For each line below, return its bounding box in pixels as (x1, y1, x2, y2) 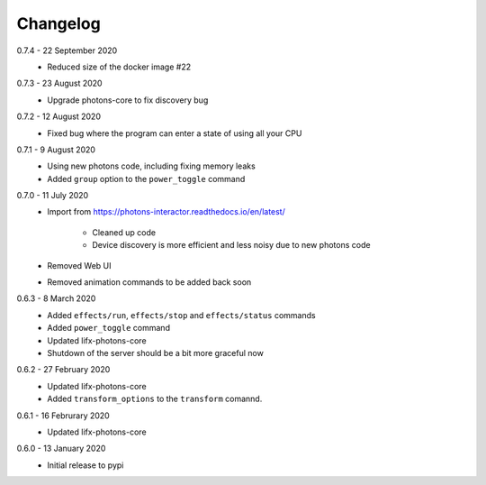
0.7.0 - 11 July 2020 (16, 190, 89, 201)
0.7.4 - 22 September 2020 (16, 45, 118, 56)
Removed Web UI (47, 260, 112, 270)
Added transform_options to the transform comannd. (47, 393, 263, 405)
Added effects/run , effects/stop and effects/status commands (47, 309, 316, 320)
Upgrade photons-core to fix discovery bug (47, 95, 209, 105)
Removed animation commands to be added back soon (47, 277, 252, 288)
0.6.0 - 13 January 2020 (16, 443, 106, 454)
